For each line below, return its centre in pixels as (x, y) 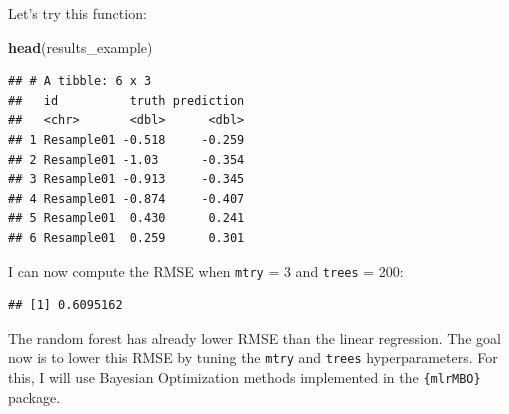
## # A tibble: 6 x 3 (80, 81)
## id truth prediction (126, 100)
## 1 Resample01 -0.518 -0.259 (126, 139)
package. (34, 396)
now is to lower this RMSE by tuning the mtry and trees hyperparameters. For (253, 357)
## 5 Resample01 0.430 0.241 (126, 218)
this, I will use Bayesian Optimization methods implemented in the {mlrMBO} (244, 377)
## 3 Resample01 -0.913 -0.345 (126, 179)
